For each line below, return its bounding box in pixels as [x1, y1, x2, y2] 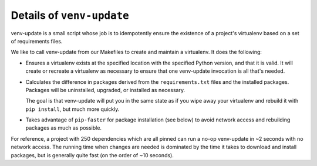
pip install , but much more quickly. [25, 106, 120, 113]
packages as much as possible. [25, 124, 102, 131]
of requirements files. [11, 38, 63, 45]
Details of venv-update [11, 9, 129, 22]
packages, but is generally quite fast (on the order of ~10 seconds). [11, 151, 174, 158]
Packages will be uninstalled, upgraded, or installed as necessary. [25, 86, 185, 93]
